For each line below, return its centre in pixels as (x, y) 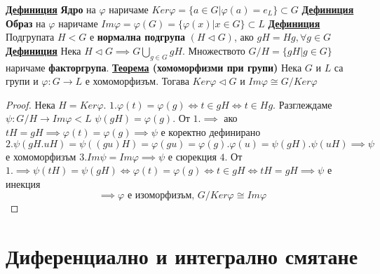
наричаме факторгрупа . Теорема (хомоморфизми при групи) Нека (154, 67)
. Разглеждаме (303, 104)
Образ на (26, 23)
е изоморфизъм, (161, 196)
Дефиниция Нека (43, 50)
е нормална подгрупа (137, 37)
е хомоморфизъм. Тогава (137, 81)
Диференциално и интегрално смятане (182, 256)
